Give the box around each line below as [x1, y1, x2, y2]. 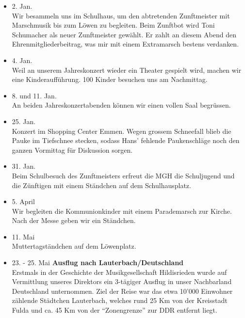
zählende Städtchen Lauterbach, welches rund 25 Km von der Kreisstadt [12, 295, 228, 305]
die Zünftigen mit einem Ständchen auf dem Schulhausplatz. [12, 180, 191, 190]
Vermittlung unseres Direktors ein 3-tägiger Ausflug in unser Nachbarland [12, 276, 232, 286]
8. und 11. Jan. [12, 90, 57, 100]
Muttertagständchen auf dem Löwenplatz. [12, 241, 136, 251]
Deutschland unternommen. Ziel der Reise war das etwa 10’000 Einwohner [12, 286, 233, 296]
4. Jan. [12, 55, 33, 65]
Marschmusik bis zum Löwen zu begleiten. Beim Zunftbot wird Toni [12, 20, 215, 30]
